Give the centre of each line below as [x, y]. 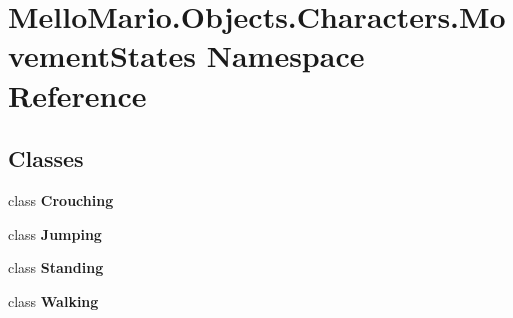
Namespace [285, 55]
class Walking [53, 300]
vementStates [102, 55]
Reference [77, 94]
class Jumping [55, 233]
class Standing [56, 267]
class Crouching [61, 199]
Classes [46, 158]
